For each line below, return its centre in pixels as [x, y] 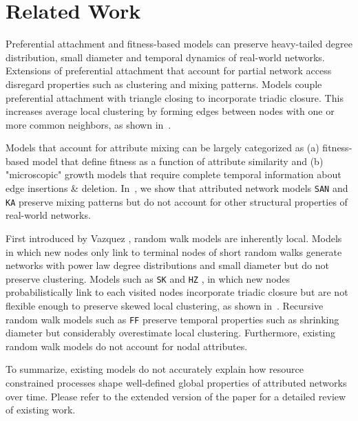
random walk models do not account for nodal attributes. [127, 346]
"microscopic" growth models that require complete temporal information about [173, 174]
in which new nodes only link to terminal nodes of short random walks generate [174, 251]
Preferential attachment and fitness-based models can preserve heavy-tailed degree [179, 44]
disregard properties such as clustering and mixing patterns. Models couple [164, 84]
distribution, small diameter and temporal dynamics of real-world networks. [165, 57]
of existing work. [41, 410]
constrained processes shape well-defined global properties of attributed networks [176, 383]
